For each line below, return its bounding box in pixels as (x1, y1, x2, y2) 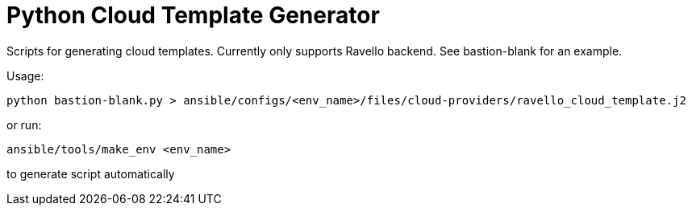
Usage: (6, 68, 44, 83)
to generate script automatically (6, 166, 175, 181)
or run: (6, 117, 42, 132)
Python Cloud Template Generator (6, 2, 380, 29)
